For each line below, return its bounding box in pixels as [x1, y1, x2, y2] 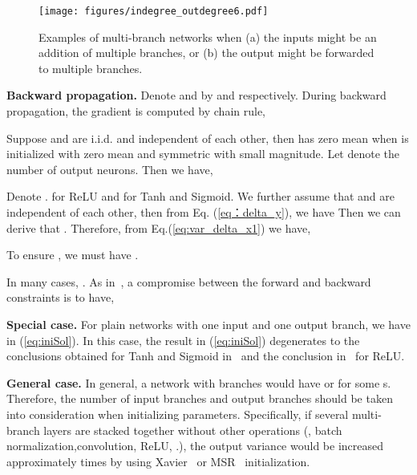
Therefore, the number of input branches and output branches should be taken [6, 390, 393, 407]
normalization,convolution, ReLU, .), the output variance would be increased [6, 437, 384, 454]
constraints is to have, [6, 289, 115, 306]
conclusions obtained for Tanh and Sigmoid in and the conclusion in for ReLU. [6, 347, 405, 364]
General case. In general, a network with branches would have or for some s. [6, 374, 391, 391]
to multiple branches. [38, 59, 143, 76]
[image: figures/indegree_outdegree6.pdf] [38, 6, 269, 17]
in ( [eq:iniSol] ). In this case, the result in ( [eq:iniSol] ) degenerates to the [6, 331, 360, 348]
